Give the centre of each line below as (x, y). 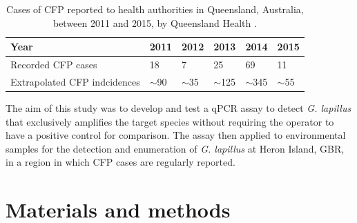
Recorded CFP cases (54, 65)
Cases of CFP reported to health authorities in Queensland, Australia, (155, 9)
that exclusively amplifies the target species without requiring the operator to (170, 121)
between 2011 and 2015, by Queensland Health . (155, 22)
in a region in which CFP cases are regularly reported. (120, 162)
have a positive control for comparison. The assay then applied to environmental (176, 135)
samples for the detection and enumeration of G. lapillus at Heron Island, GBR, (175, 148)
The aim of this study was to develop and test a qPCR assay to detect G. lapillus (178, 107)
